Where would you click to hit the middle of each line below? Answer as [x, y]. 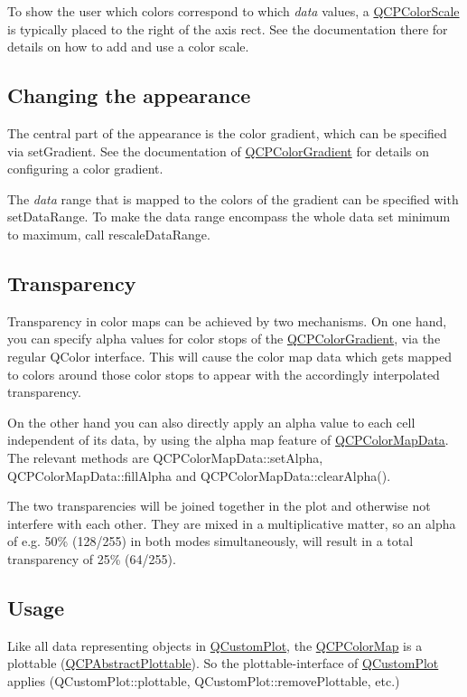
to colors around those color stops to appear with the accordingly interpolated [224, 374]
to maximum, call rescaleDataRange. [109, 234]
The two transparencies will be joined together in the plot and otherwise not [219, 506]
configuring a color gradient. [85, 169]
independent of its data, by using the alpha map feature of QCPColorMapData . [228, 440]
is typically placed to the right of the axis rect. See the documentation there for [228, 28]
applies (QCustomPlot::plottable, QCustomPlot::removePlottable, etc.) [204, 680]
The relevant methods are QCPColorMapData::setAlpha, [165, 457]
